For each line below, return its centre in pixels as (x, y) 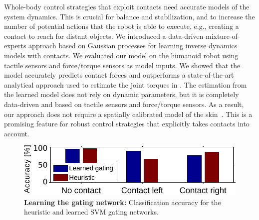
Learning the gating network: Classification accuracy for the (123, 202)
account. (17, 133)
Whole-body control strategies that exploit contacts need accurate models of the (127, 6)
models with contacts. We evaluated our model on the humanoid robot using (121, 55)
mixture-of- (223, 36)
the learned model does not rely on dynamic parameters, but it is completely (122, 94)
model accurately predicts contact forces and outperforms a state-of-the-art (119, 75)
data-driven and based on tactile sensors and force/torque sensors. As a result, (124, 104)
